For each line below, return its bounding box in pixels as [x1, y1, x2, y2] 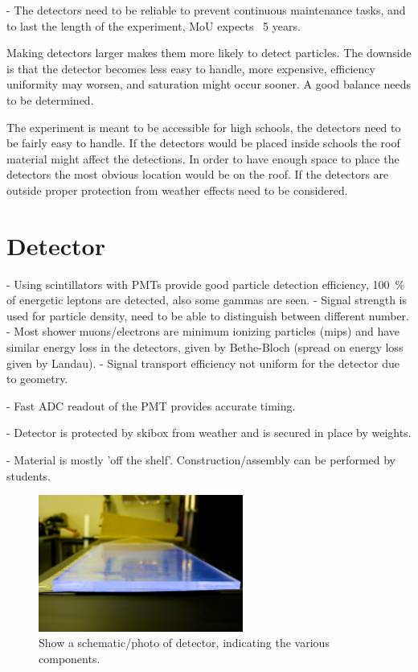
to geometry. [6, 370, 68, 387]
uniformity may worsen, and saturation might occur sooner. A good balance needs [6, 76, 411, 93]
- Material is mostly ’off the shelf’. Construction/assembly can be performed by [6, 451, 395, 468]
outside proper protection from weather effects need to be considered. [6, 181, 348, 198]
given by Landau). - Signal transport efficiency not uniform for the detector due [6, 354, 400, 371]
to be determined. [6, 91, 94, 108]
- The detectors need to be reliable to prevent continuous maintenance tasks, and [6, 2, 406, 18]
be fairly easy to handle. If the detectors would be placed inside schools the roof [6, 134, 400, 151]
